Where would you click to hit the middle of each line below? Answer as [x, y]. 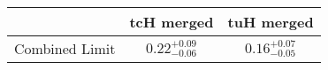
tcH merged [172, 22]
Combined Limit [65, 48]
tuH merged [271, 22]
